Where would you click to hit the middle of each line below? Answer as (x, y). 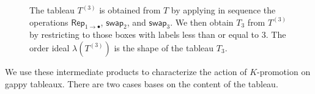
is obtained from (130, 10)
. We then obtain (202, 22)
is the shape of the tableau (164, 47)
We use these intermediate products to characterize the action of (126, 71)
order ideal (50, 47)
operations (49, 22)
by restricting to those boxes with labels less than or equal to (144, 34)
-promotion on (284, 71)
